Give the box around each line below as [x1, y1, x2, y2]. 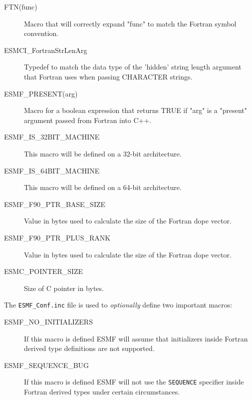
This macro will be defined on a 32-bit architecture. [24, 148, 182, 158]
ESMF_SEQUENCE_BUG [4, 359, 89, 370]
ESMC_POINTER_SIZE [4, 266, 83, 276]
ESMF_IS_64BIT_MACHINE [4, 165, 100, 175]
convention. [24, 28, 59, 38]
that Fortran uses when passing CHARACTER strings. [24, 71, 193, 81]
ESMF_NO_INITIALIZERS [4, 316, 93, 326]
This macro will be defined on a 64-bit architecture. [24, 182, 182, 192]
